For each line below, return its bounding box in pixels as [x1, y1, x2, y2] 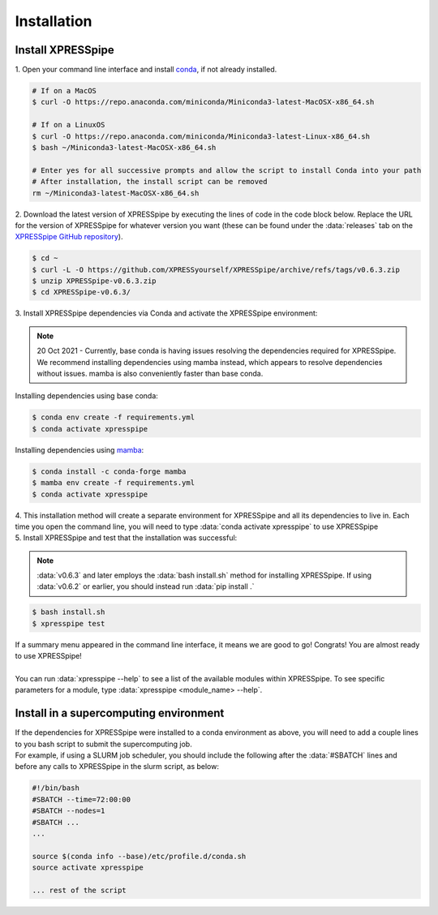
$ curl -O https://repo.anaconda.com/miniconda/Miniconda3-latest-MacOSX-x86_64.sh [32, 97, 375, 107]
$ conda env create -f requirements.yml [32, 413, 195, 422]
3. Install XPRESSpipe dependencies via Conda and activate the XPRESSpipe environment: [15, 308, 318, 318]
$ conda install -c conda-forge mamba [32, 466, 187, 476]
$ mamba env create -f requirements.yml [32, 479, 195, 488]
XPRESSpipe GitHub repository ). [15, 232, 123, 242]
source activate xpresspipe [32, 863, 144, 872]
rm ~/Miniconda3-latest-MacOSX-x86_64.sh [32, 188, 200, 198]
